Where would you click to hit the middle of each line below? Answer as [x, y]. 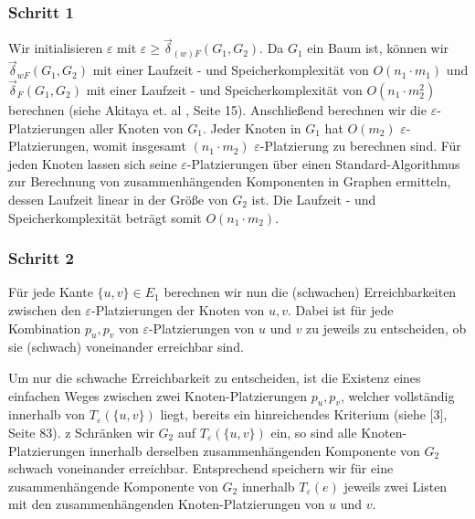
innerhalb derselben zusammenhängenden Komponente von [254, 450]
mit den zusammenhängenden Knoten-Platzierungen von [167, 504]
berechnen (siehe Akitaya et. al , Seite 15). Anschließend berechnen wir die [217, 109]
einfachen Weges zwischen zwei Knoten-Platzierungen [158, 395]
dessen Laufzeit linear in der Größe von [118, 199]
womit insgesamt [139, 146]
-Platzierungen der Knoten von [178, 309]
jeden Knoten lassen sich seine [93, 163]
